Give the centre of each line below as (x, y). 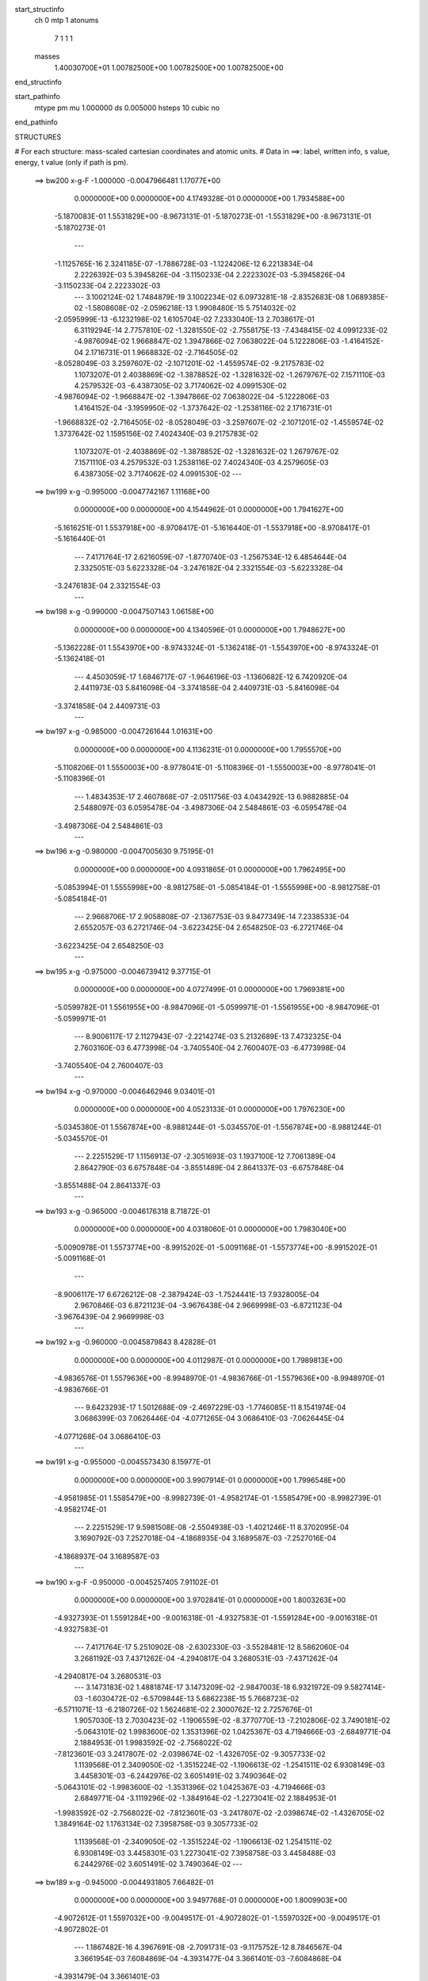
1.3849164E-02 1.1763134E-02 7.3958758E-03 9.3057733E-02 (157, 1824)
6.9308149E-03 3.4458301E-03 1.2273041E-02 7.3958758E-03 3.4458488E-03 (205, 1853)
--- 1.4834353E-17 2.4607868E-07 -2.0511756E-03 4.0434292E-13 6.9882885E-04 (211, 796)
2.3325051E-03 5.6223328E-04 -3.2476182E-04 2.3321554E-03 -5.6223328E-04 (209, 568)
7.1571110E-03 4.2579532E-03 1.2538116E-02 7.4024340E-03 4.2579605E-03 (201, 463)
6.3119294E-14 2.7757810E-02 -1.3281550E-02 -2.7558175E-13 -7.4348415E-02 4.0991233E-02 (231, 330)
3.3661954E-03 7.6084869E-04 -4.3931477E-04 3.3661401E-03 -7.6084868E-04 (208, 1958)
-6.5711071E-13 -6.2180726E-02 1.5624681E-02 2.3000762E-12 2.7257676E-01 (183, 1710)
